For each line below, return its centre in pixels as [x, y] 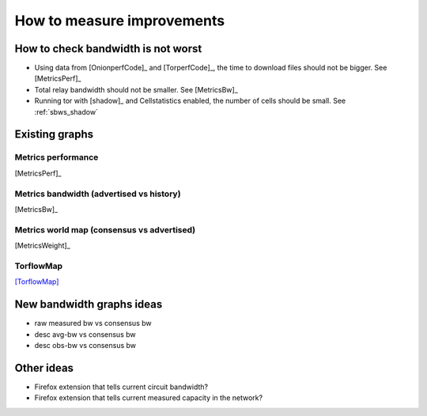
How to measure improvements [120, 21]
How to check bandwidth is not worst [108, 49]
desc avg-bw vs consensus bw [85, 334]
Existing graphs [54, 134]
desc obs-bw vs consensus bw [85, 345]
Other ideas [44, 368]
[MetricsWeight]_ [42, 246]
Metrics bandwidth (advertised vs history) [98, 194]
